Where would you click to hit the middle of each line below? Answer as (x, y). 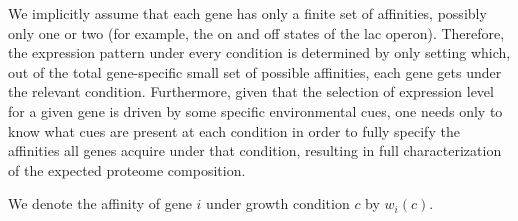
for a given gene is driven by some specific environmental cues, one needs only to (255, 110)
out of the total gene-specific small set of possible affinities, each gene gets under (255, 71)
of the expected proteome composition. (127, 169)
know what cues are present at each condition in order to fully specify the (234, 130)
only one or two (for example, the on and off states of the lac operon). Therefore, (256, 32)
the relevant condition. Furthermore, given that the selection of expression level (251, 91)
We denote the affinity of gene (100, 203)
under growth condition (278, 203)
